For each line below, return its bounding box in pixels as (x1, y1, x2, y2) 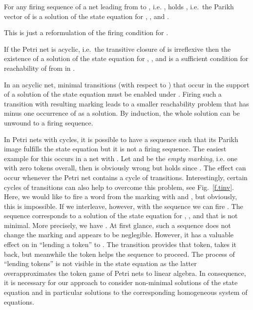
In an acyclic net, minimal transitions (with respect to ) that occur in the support (4, 79, 250, 89)
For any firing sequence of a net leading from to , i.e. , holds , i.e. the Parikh (4, 1, 234, 11)
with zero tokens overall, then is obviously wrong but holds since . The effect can (4, 163, 246, 173)
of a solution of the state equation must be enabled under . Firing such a (4, 89, 222, 99)
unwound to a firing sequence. (4, 117, 93, 127)
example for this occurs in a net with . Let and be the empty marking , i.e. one (4, 153, 238, 163)
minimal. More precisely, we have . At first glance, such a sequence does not (4, 220, 231, 230)
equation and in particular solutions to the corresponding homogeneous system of (4, 287, 248, 297)
